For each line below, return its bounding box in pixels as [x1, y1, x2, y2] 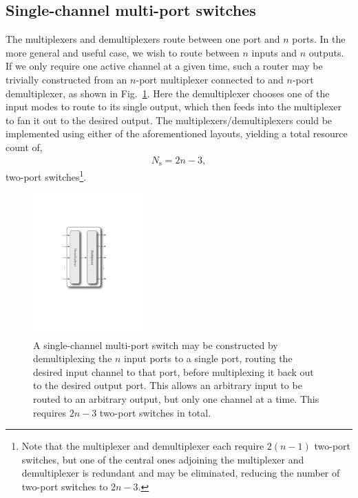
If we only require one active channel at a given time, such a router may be [6, 59, 323, 73]
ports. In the [292, 32, 346, 46]
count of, [6, 139, 43, 154]
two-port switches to [21, 479, 108, 494]
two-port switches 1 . [6, 168, 87, 183]
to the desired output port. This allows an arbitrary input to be [33, 378, 302, 392]
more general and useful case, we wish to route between [6, 45, 240, 59]
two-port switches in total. [99, 405, 211, 419]
